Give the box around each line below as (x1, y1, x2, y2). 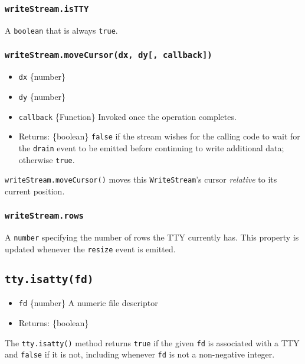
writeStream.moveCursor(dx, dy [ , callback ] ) (5, 50, 212, 60)
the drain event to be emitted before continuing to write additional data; (18, 141, 284, 154)
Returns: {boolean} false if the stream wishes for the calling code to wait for (18, 130, 300, 142)
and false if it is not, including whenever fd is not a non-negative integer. (5, 348, 275, 360)
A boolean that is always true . (5, 24, 118, 36)
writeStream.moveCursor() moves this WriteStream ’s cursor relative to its (5, 173, 277, 186)
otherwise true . (18, 153, 75, 165)
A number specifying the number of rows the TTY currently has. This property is (5, 231, 299, 243)
